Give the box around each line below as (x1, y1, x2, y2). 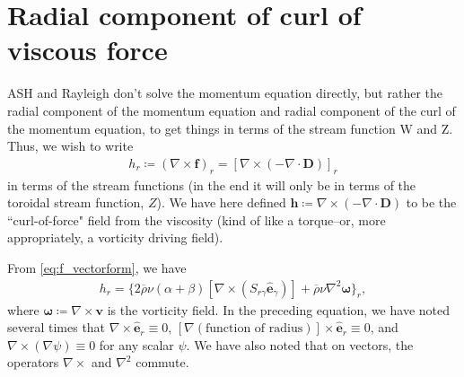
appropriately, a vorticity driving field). (7, 228, 223, 247)
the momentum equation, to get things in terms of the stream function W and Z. (7, 118, 453, 137)
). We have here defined (156, 193, 286, 212)
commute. (136, 353, 189, 372)
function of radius (206, 322, 303, 336)
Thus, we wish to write (7, 136, 134, 155)
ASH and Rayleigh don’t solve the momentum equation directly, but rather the (7, 83, 442, 102)
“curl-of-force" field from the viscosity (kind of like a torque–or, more (7, 210, 386, 229)
